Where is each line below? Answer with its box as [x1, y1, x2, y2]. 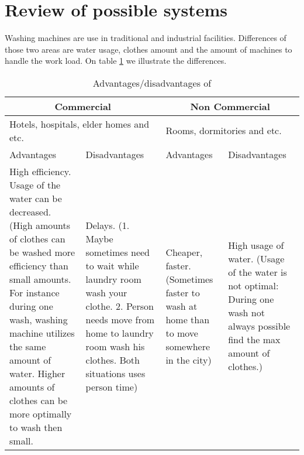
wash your [85, 285, 127, 299]
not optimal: [228, 279, 279, 293]
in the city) [165, 353, 212, 367]
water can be [9, 191, 62, 205]
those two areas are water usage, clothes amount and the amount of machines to [5, 43, 292, 55]
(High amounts [9, 218, 71, 232]
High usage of [228, 238, 284, 252]
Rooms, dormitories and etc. [165, 124, 282, 138]
